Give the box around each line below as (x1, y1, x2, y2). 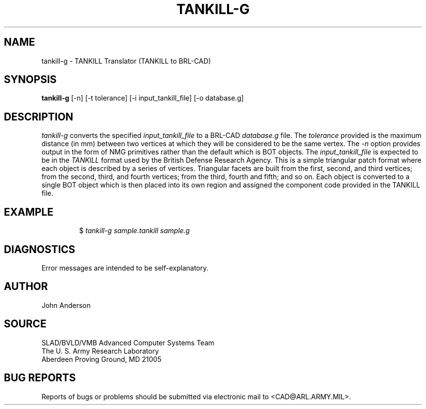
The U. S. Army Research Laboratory (41, 346, 159, 355)
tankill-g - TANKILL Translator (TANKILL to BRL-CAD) (41, 56, 211, 65)
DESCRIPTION (4, 110, 73, 123)
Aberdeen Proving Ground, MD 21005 (41, 355, 161, 363)
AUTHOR (4, 280, 48, 293)
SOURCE (4, 318, 47, 330)
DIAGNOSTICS (4, 243, 75, 256)
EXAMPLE (4, 205, 53, 218)
